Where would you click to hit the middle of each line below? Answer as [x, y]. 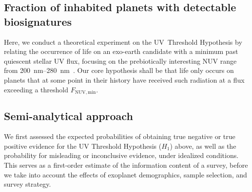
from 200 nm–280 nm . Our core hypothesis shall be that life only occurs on [119, 70]
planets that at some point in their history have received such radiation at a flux [124, 79]
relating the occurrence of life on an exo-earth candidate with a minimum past [121, 51]
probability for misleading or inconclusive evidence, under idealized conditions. [121, 155]
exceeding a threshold [36, 89]
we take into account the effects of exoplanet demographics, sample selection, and [126, 174]
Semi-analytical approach [68, 116]
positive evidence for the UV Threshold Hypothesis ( [83, 146]
